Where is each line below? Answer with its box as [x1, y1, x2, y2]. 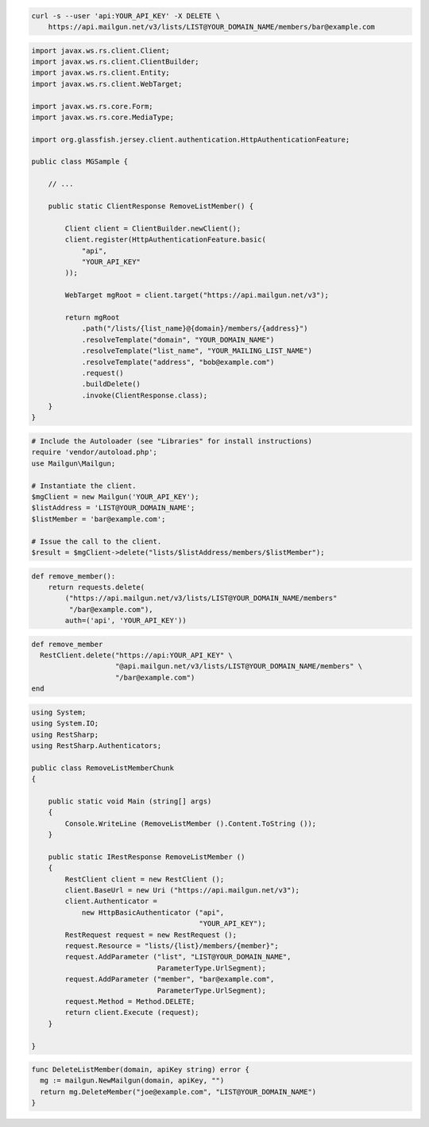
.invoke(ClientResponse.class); [81, 390, 208, 400]
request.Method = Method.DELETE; [64, 997, 195, 1005]
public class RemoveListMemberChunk [31, 763, 175, 773]
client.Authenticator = [64, 897, 158, 906]
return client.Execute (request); [64, 1008, 199, 1017]
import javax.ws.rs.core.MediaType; [31, 112, 175, 122]
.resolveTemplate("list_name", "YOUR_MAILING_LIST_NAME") [81, 347, 313, 355]
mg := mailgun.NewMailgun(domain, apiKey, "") [40, 1076, 225, 1085]
